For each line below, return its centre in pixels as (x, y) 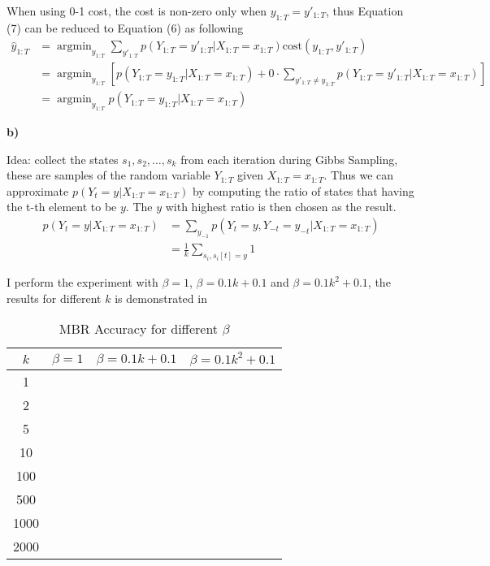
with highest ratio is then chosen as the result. (281, 207)
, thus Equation (365, 11)
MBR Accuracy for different (139, 329)
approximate (38, 190)
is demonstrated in (161, 298)
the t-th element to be (62, 207)
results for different (54, 298)
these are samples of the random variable (108, 175)
